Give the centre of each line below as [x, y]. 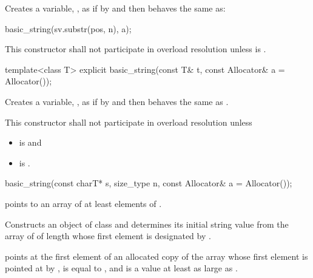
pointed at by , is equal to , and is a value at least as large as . [121, 268]
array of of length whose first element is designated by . [108, 236]
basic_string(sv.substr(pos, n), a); [68, 28]
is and [30, 142]
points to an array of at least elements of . [83, 203]
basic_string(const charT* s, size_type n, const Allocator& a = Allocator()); [149, 183]
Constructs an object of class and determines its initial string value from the [147, 224]
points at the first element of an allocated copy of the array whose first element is [156, 256]
